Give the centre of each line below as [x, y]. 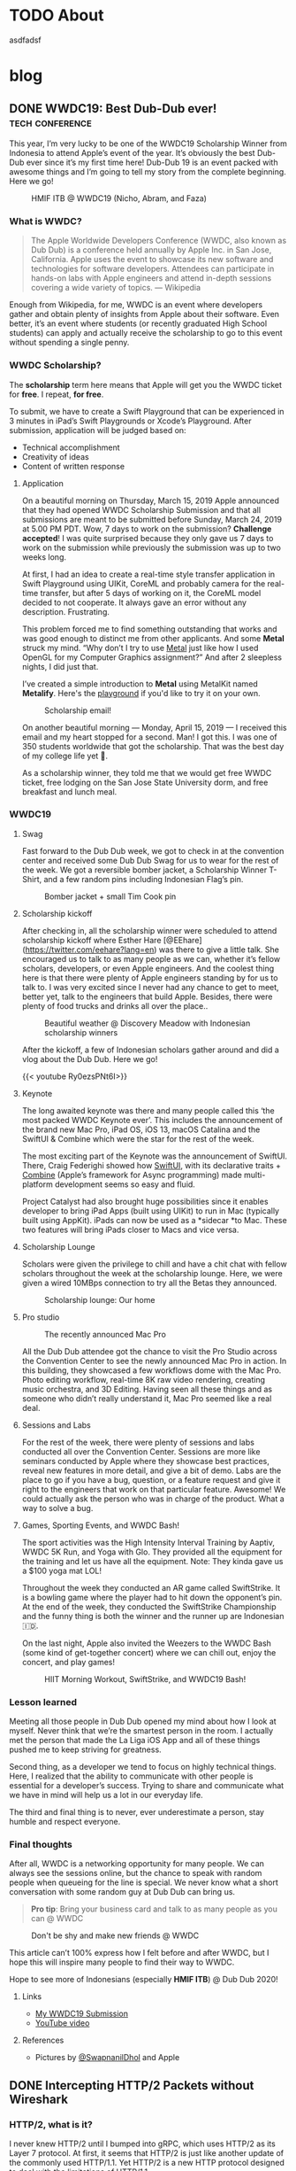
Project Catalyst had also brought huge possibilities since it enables [145, 1201]
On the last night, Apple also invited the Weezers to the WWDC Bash [147, 1643]
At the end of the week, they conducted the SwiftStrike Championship [149, 1606]
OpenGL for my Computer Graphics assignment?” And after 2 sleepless [152, 657]
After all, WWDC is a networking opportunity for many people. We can [137, 1864]
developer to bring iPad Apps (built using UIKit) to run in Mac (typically [151, 1211]
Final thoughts [41, 1845]
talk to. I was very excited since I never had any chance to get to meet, [151, 987]
